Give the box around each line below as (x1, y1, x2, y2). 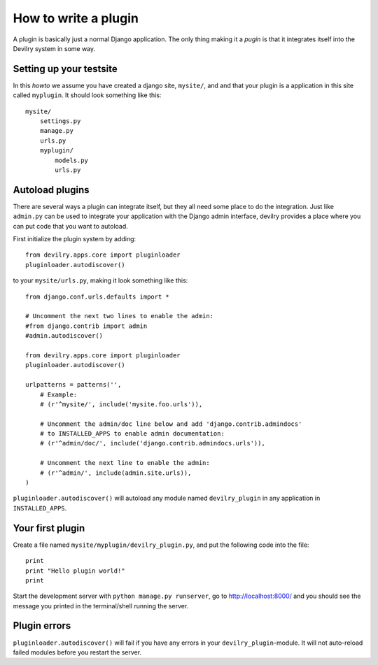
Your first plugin (13, 522, 85, 534)
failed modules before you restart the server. (13, 648, 142, 657)
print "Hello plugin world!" (25, 566, 125, 575)
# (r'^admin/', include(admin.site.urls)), (39, 469, 192, 477)
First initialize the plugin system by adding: (13, 235, 136, 243)
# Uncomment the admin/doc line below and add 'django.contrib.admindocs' (39, 420, 302, 428)
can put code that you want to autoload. (13, 222, 129, 230)
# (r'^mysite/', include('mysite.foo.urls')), (39, 400, 203, 408)
